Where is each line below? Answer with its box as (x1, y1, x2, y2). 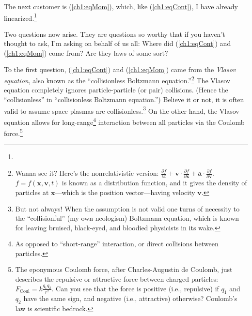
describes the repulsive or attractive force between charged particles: (15, 274, 219, 284)
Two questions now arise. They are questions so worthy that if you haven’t (4, 29, 225, 39)
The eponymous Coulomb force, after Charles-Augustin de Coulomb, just (15, 264, 233, 274)
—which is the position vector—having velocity (55, 187, 195, 197)
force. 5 (4, 127, 23, 138)
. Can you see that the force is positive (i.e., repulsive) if (51, 283, 219, 293)
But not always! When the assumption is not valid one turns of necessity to (15, 203, 240, 213)
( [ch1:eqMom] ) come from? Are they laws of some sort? (4, 48, 168, 58)
